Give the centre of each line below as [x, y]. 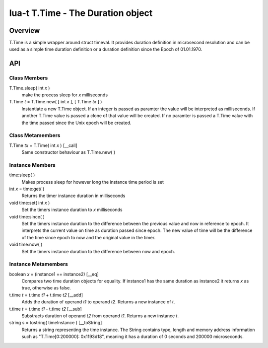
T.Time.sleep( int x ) [30, 88]
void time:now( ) [26, 244]
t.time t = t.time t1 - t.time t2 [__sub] [45, 309]
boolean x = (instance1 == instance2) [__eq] [54, 274]
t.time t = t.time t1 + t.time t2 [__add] [46, 295]
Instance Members [32, 165]
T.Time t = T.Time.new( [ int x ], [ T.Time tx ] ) [56, 102]
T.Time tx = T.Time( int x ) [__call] [43, 145]
